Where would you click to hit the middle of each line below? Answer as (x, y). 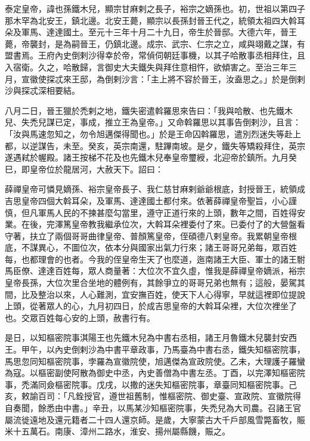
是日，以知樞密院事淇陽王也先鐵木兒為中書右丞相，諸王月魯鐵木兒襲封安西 (151, 337)
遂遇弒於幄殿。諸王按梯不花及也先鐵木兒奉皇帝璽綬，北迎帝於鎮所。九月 (147, 157)
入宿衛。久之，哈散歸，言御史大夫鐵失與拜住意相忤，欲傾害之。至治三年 (147, 67)
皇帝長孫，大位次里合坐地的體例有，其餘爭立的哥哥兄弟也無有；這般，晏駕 (151, 283)
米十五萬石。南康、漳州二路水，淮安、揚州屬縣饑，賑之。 (117, 431)
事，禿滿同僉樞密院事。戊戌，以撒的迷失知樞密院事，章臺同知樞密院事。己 (151, 384)
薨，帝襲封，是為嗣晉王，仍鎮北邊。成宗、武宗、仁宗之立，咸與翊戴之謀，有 (155, 43)
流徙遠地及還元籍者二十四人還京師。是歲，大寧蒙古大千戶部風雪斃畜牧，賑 (159, 419)
